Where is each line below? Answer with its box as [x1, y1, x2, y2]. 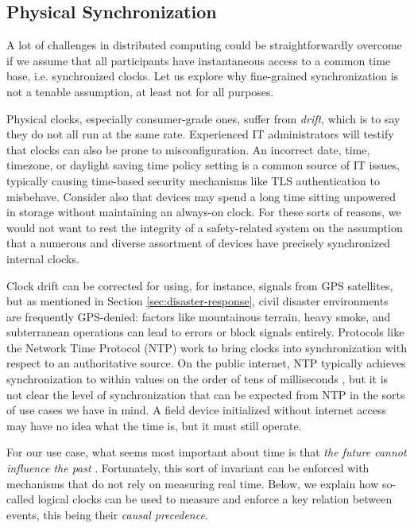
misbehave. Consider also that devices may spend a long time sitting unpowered [6, 188, 397, 204]
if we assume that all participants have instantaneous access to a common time [6, 52, 391, 68]
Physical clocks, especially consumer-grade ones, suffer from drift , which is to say [6, 110, 400, 126]
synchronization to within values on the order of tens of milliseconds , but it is [6, 371, 389, 387]
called [6, 491, 34, 507]
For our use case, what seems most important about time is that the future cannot [6, 444, 407, 460]
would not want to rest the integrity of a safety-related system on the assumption [6, 219, 403, 235]
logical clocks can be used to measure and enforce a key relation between [37, 491, 393, 507]
